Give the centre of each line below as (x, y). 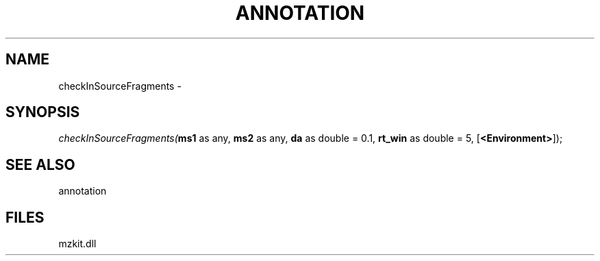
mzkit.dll (77, 244)
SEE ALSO (40, 164)
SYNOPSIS (43, 112)
